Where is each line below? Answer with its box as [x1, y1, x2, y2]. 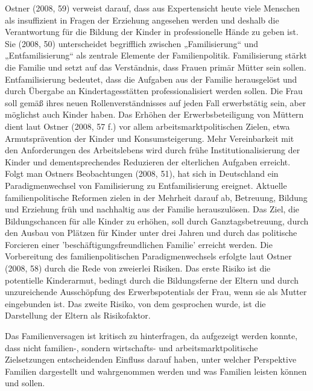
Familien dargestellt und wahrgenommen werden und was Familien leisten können [5, 364, 307, 377]
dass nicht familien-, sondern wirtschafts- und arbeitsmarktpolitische [5, 341, 258, 354]
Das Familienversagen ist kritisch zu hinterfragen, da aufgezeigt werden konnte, [5, 329, 298, 342]
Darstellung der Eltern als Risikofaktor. [5, 309, 151, 322]
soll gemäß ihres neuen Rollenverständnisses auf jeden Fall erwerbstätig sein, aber [5, 96, 306, 109]
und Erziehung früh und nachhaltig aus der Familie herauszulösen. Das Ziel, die [5, 203, 299, 215]
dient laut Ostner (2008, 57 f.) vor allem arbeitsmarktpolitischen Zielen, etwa [5, 119, 290, 132]
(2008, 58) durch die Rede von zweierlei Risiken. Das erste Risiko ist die [5, 262, 271, 275]
